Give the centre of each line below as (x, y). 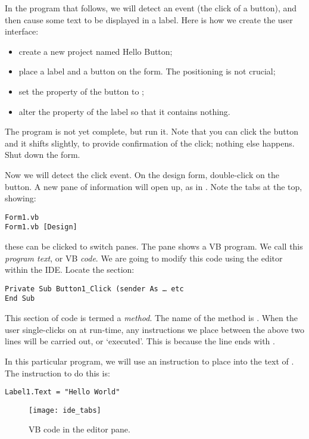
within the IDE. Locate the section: (70, 270)
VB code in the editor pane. (79, 429)
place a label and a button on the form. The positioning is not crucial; (147, 71)
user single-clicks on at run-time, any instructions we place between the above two (154, 329)
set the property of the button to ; (81, 91)
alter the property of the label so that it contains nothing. (124, 111)
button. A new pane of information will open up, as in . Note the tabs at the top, (154, 186)
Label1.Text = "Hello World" (63, 392)
